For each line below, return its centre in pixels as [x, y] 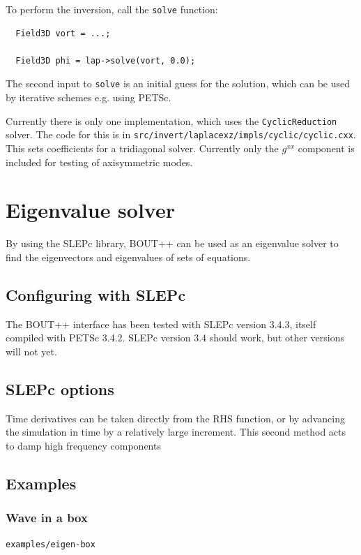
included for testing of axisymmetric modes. [99, 162]
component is [326, 148]
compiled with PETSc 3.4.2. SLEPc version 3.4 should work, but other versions [175, 338]
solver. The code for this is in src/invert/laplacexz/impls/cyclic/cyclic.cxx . [181, 134]
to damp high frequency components [83, 445]
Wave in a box [47, 518]
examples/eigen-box [51, 545]
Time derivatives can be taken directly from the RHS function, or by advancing [175, 418]
